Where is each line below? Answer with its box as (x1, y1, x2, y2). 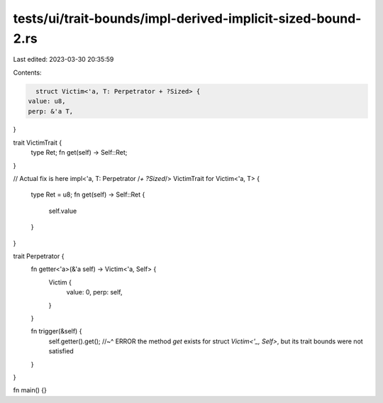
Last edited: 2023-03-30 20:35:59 (13, 55, 114, 64)
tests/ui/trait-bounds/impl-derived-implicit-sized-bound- (13, 11, 362, 26)
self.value (48, 206, 77, 215)
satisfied (48, 347, 74, 355)
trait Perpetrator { (13, 252, 65, 260)
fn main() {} (13, 386, 48, 394)
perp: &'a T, (28, 107, 74, 115)
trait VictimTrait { (13, 138, 62, 147)
